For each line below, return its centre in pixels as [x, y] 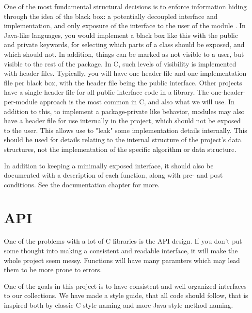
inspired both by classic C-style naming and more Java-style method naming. [118, 305]
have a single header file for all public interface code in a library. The [107, 92]
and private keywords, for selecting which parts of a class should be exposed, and [124, 44]
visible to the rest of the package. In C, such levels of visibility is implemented [120, 63]
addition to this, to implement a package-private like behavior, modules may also [124, 111]
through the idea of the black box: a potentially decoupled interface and [111, 16]
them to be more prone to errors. [53, 270]
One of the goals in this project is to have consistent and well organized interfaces [125, 286]
